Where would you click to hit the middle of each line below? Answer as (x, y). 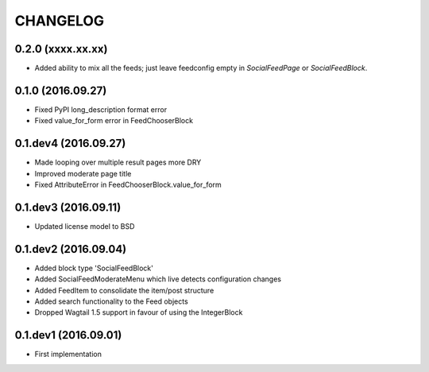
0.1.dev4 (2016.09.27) (70, 143)
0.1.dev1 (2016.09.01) (68, 335)
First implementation (68, 355)
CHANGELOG (60, 21)
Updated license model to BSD (85, 226)
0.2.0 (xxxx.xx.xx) (61, 49)
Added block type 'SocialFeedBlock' (94, 268)
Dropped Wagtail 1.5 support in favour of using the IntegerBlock (139, 312)
